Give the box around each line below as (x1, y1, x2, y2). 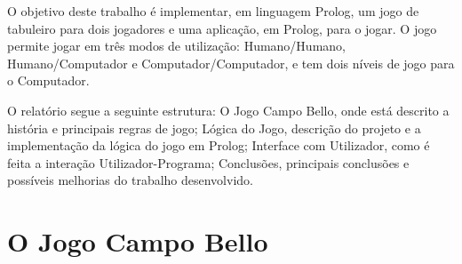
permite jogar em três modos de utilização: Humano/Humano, (7, 36, 346, 55)
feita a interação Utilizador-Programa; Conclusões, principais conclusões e (7, 153, 410, 172)
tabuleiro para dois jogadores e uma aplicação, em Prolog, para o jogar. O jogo (7, 19, 437, 37)
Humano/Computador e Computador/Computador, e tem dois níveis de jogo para (7, 53, 455, 72)
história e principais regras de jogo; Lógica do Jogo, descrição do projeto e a (7, 118, 421, 137)
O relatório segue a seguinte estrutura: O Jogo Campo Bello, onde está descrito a (7, 100, 450, 119)
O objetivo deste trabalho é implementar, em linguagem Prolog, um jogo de (7, 2, 419, 20)
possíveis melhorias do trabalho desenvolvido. (7, 171, 253, 189)
